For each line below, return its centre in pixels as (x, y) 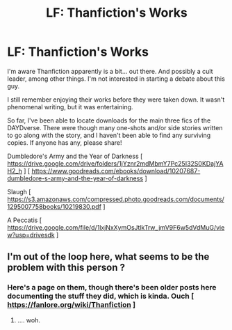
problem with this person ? (66, 268)
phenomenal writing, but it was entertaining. (70, 107)
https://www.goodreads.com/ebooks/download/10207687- (116, 171)
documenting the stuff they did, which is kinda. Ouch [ (101, 296)
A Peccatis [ (25, 220)
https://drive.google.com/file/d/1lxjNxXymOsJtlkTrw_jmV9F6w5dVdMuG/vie (116, 227)
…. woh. (28, 320)
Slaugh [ (19, 191)
